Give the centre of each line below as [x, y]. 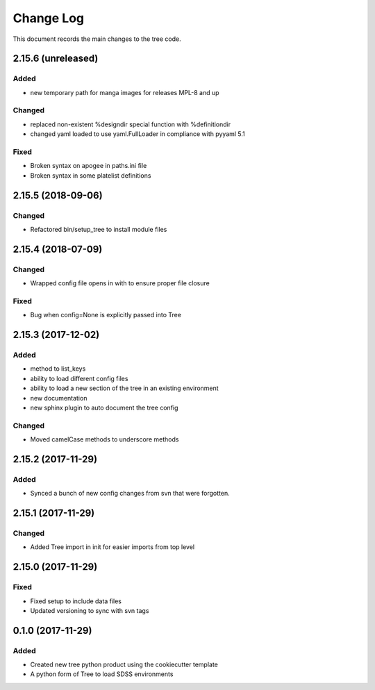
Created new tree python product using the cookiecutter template [124, 665]
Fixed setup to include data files [76, 601]
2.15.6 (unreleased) [56, 59]
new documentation [59, 398]
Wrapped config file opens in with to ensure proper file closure [120, 283]
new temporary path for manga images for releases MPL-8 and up [125, 92]
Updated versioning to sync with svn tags [90, 610]
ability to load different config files [79, 378]
